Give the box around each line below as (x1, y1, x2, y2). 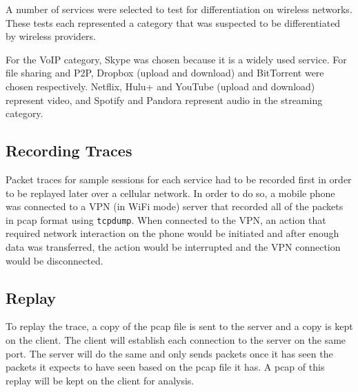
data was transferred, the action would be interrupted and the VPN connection (6, 239, 341, 254)
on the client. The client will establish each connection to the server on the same (6, 332, 346, 347)
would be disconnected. (6, 253, 103, 267)
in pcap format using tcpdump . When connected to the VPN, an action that (6, 212, 326, 227)
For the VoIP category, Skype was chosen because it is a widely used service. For (6, 52, 347, 66)
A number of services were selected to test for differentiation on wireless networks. (6, 2, 352, 16)
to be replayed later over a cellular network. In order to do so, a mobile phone (6, 185, 335, 200)
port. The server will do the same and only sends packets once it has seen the (6, 346, 333, 360)
